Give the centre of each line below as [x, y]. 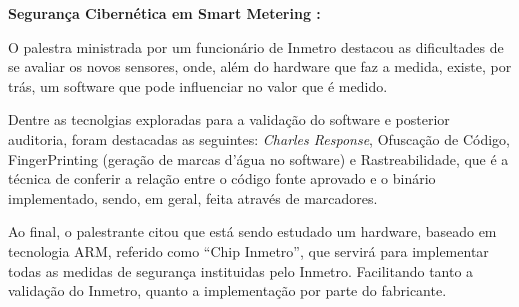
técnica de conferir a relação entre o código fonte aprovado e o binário [222, 178]
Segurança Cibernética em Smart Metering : [164, 13]
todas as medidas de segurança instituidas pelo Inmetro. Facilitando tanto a [241, 270]
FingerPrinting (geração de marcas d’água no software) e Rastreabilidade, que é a [258, 158]
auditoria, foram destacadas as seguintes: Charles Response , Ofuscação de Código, [259, 138]
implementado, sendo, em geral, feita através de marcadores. [193, 197]
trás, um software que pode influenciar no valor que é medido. [198, 85]
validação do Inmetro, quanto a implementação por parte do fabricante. [227, 290]
